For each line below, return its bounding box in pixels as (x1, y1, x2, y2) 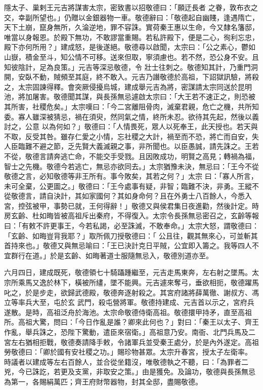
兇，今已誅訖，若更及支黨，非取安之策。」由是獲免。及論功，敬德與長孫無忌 (4, 366, 255, 377)
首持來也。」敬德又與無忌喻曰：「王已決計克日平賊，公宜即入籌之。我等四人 (4, 240, 252, 251)
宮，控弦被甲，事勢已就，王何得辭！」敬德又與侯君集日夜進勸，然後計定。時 (4, 200, 259, 211)
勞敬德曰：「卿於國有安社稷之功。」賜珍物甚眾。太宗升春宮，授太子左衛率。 (4, 346, 252, 357)
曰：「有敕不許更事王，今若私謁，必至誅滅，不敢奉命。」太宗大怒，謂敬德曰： (4, 220, 259, 231)
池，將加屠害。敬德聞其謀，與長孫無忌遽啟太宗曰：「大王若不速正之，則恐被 (4, 91, 255, 102)
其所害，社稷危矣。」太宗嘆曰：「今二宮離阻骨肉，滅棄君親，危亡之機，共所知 (4, 101, 259, 111)
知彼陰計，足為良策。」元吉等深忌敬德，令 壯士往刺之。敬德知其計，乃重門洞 (4, 61, 258, 72)
